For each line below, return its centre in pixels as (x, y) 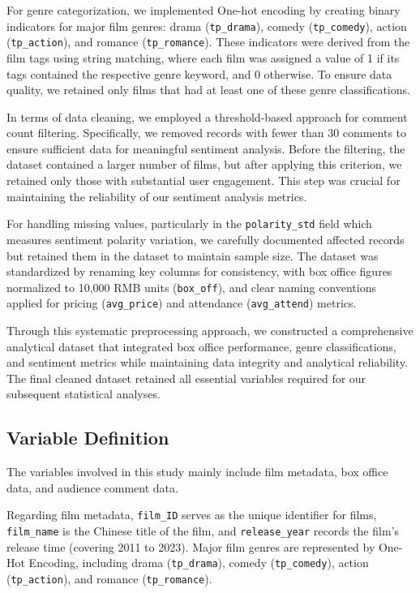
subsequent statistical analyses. (84, 394)
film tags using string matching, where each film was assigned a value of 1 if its (203, 57)
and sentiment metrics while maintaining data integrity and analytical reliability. (207, 362)
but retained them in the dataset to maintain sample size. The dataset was (193, 255)
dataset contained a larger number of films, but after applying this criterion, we (204, 164)
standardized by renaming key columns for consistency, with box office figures (199, 271)
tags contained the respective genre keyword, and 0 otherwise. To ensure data (199, 73)
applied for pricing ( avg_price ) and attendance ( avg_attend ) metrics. (182, 303)
